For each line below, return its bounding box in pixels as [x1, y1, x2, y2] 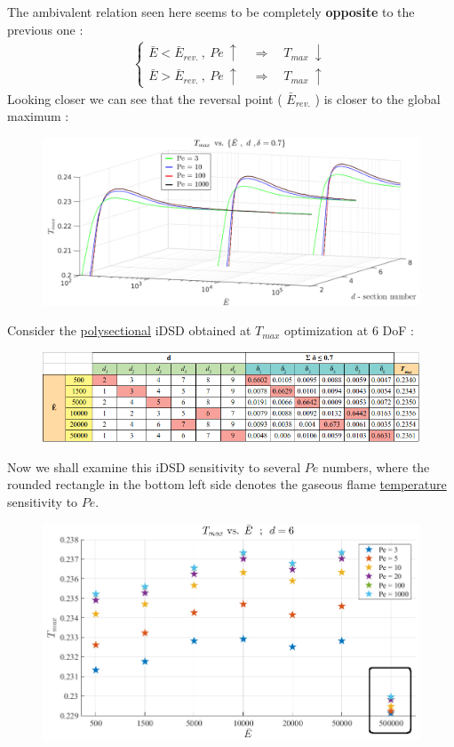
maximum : [7, 107, 69, 125]
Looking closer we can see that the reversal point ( [7, 89, 283, 108]
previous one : [7, 20, 84, 38]
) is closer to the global [315, 89, 441, 108]
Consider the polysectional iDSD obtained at [7, 321, 251, 340]
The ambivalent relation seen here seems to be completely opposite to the [7, 3, 415, 20]
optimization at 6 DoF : [284, 321, 414, 340]
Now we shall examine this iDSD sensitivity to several [7, 457, 301, 476]
